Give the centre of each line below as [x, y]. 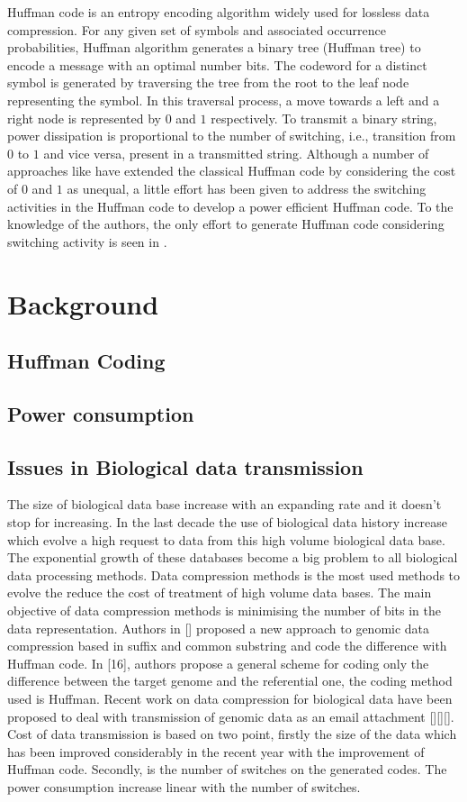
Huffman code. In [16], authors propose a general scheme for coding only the [218, 663]
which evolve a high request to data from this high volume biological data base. [226, 539]
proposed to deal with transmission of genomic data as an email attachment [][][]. [231, 716]
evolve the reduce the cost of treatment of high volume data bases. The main [220, 592]
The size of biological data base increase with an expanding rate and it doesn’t [225, 504]
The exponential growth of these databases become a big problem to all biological [233, 557]
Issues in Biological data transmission [185, 466]
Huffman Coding [86, 361]
